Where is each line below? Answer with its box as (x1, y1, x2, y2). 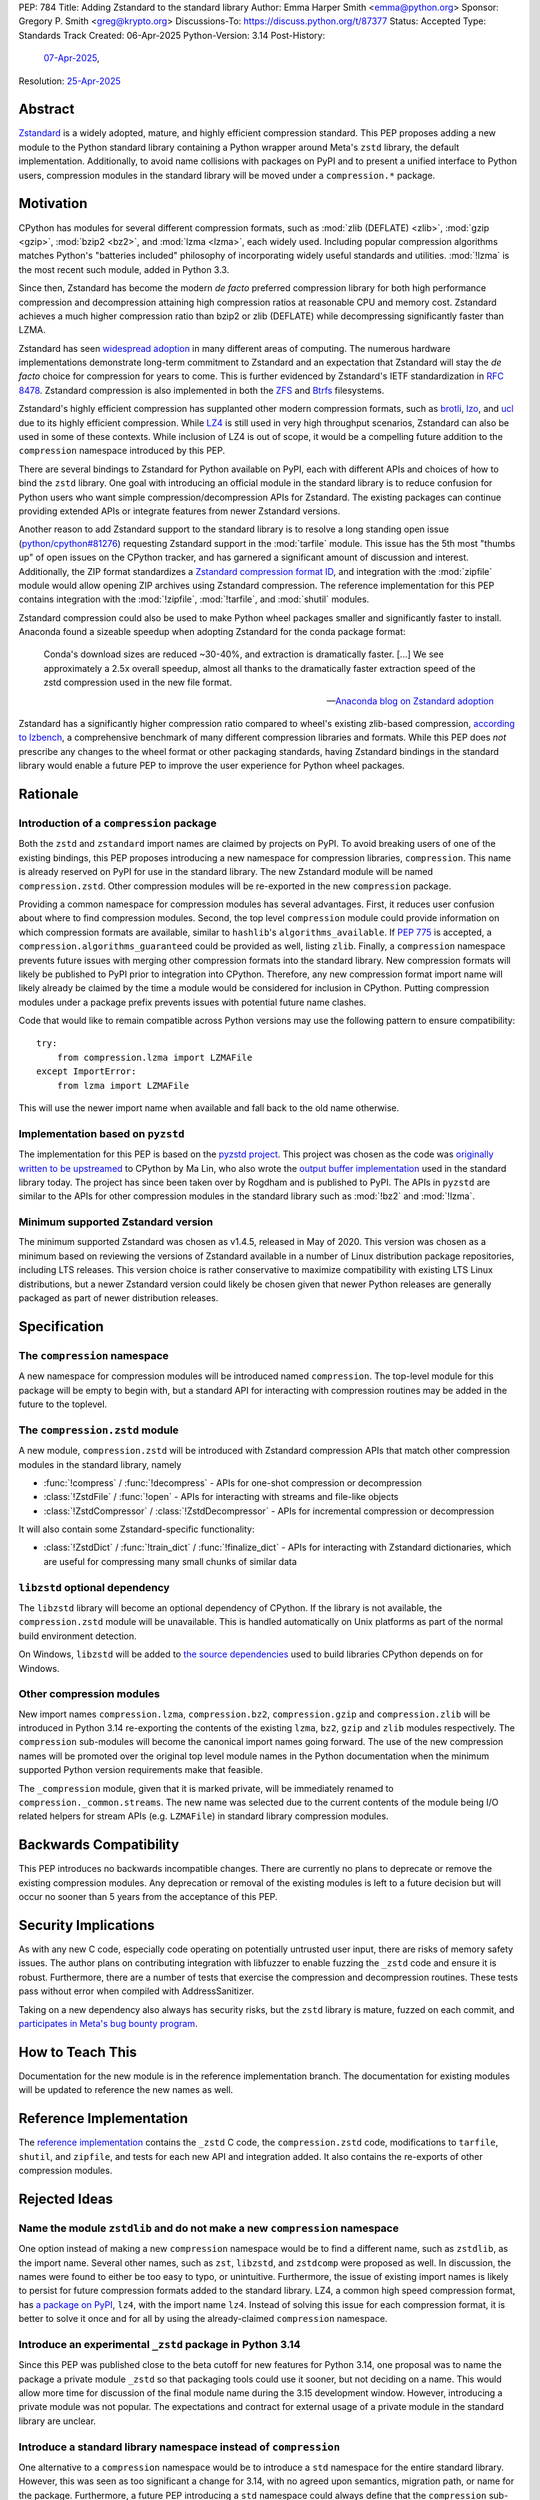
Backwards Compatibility (18, 1836, 180, 1854)
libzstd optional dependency (18, 1580, 170, 1594)
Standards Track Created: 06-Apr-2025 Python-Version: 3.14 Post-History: (18, 29, 325, 41)
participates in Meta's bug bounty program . (18, 2017, 198, 2029)
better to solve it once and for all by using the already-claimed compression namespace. (18, 2313, 388, 2325)
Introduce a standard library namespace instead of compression (18, 2440, 340, 2454)
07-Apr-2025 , (43, 52, 100, 64)
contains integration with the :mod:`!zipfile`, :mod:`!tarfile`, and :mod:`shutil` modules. (18, 593, 370, 605)
